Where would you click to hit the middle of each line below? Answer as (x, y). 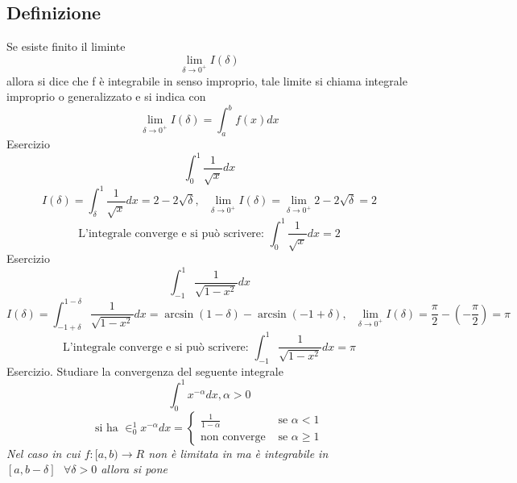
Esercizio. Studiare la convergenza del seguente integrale (145, 371)
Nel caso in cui (43, 453)
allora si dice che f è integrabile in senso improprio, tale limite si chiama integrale (207, 80)
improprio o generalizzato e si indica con (106, 96)
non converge (233, 437)
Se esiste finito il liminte (66, 46)
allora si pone (134, 469)
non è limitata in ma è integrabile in (238, 453)
